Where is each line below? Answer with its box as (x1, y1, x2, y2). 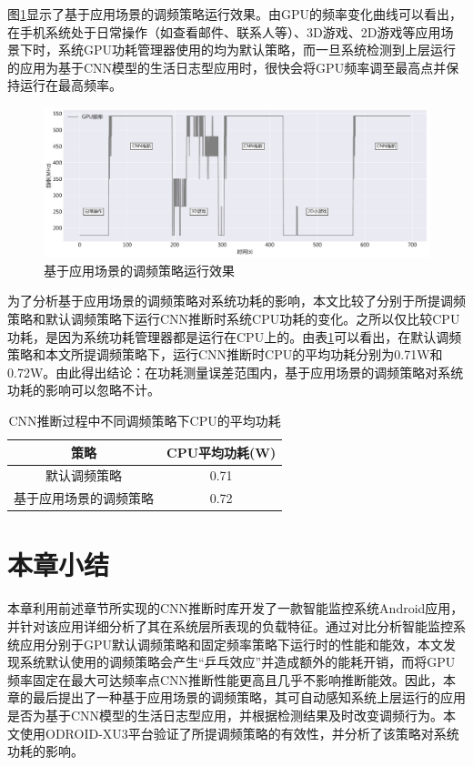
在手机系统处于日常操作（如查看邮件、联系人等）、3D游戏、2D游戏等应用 (7, 22, 441, 41)
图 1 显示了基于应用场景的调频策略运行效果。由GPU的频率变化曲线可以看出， (7, 5, 463, 23)
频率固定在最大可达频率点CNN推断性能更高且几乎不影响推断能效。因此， (7, 670, 444, 689)
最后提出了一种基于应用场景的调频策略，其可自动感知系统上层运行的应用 (32, 688, 466, 707)
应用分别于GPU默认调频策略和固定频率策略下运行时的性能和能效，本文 (19, 634, 444, 653)
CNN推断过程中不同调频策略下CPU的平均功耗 (8, 410, 281, 429)
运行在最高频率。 (19, 76, 122, 95)
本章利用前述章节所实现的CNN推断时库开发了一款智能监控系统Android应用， (7, 599, 464, 618)
